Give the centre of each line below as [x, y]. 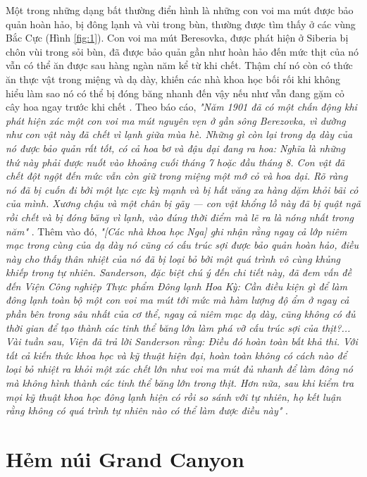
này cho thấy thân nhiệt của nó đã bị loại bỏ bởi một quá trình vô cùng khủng [173, 258]
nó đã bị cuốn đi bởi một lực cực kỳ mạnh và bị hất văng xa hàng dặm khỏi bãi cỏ [182, 189]
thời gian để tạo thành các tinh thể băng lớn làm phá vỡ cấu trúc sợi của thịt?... [178, 327]
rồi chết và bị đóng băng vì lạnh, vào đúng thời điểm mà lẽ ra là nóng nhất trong [180, 217]
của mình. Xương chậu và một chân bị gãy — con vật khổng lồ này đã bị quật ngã [183, 203]
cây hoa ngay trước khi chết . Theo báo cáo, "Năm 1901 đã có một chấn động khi [181, 107]
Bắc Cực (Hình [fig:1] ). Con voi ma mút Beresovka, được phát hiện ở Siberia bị [177, 38]
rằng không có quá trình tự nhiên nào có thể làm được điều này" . [147, 410]
